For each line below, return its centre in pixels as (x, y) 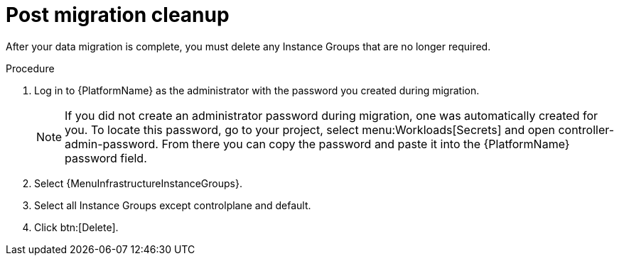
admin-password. (112, 144)
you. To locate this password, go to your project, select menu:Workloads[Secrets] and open (310, 129)
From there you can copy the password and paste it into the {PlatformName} (366, 144)
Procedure (30, 68)
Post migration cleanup (118, 15)
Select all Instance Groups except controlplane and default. (173, 205)
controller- (586, 129)
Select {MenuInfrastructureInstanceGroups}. (138, 183)
